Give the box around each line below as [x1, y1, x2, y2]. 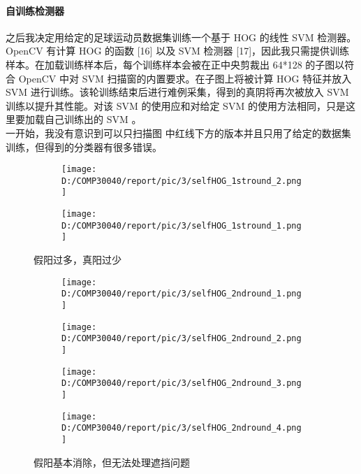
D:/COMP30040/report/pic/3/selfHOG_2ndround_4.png [61, 423, 302, 433]
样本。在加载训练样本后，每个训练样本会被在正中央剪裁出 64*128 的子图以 [6, 57, 345, 71]
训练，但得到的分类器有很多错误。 [6, 139, 162, 154]
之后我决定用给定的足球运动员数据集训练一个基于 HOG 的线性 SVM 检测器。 [6, 29, 357, 44]
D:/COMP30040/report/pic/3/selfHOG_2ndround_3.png [61, 378, 302, 389]
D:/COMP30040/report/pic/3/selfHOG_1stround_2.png [61, 175, 302, 186]
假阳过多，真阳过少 [34, 252, 121, 267]
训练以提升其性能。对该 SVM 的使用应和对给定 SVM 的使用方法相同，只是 [6, 98, 346, 113]
